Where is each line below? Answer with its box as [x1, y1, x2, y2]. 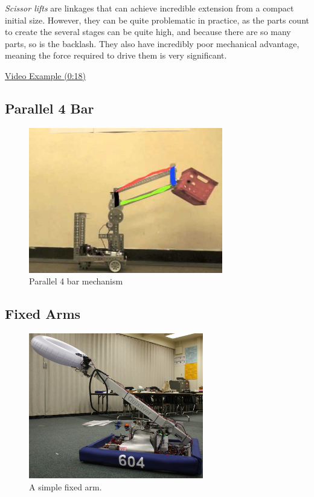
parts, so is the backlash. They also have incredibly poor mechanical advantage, [5, 37, 300, 50]
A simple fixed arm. [29, 480, 102, 493]
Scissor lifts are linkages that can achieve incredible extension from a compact [5, 2, 294, 14]
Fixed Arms [5, 304, 81, 323]
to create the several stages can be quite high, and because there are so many [5, 25, 291, 38]
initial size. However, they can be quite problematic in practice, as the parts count [5, 13, 309, 26]
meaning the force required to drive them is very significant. [5, 49, 227, 62]
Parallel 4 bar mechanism [29, 275, 123, 287]
